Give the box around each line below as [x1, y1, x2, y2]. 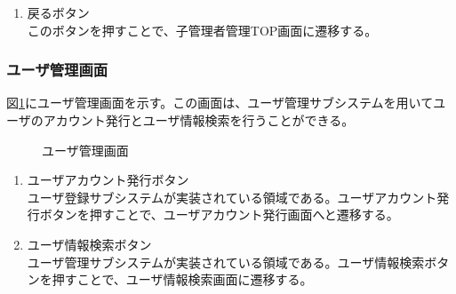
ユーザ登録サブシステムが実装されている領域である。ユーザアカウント [27, 187, 437, 206]
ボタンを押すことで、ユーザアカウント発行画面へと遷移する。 [39, 205, 399, 224]
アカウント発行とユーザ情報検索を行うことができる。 [43, 111, 355, 129]
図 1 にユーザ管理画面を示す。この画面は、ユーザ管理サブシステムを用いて [6, 93, 434, 112]
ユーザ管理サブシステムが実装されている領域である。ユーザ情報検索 [27, 252, 425, 271]
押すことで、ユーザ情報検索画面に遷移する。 [52, 270, 313, 289]
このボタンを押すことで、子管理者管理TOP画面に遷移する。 [27, 20, 378, 39]
